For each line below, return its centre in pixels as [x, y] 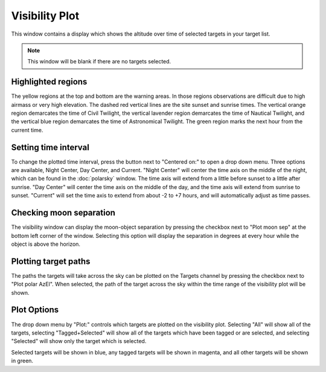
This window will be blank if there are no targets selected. [99, 62]
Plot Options [35, 310]
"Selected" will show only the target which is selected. [79, 341]
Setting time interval [50, 147]
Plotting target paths [51, 261]
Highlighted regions [49, 82]
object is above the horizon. [46, 244]
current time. [27, 130]
